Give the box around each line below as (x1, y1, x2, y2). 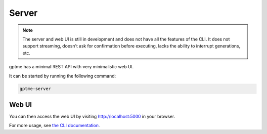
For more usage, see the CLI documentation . (9, 123, 100, 129)
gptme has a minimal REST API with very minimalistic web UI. (9, 64, 134, 70)
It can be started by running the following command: (9, 73, 116, 79)
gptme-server (19, 86, 51, 91)
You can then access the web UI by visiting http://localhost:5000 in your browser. (9, 113, 176, 119)
